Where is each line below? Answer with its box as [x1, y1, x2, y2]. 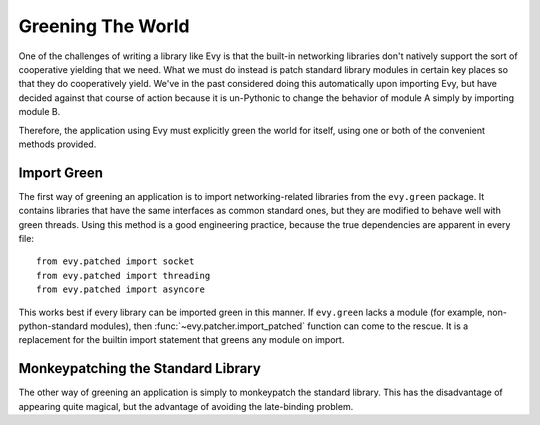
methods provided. [18, 138, 97, 150]
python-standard [18, 320, 89, 332]
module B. [18, 106, 61, 118]
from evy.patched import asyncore [36, 284, 205, 295]
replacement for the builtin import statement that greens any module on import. [18, 334, 345, 346]
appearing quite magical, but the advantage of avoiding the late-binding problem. [18, 400, 354, 412]
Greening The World [18, 15, 190, 37]
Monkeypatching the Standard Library [18, 360, 262, 377]
